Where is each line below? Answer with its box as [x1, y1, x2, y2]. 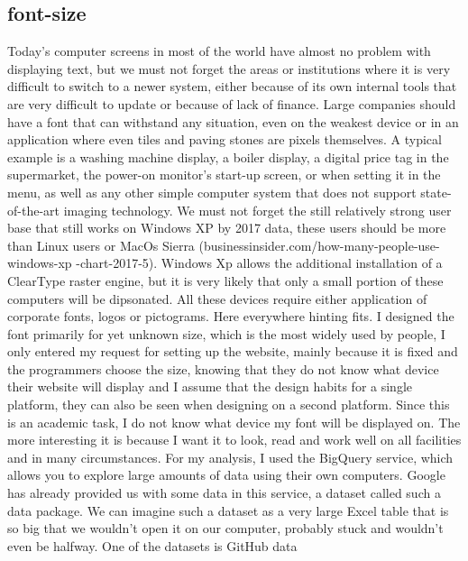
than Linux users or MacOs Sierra [7, 235, 195, 254]
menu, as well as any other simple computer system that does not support [7, 182, 417, 201]
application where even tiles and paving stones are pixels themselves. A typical [7, 130, 442, 149]
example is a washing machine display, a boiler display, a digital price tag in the [7, 147, 449, 166]
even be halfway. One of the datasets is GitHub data [7, 536, 298, 555]
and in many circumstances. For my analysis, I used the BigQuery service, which [7, 447, 454, 466]
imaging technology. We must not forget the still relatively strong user [63, 200, 452, 219]
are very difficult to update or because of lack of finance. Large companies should [7, 94, 456, 113]
